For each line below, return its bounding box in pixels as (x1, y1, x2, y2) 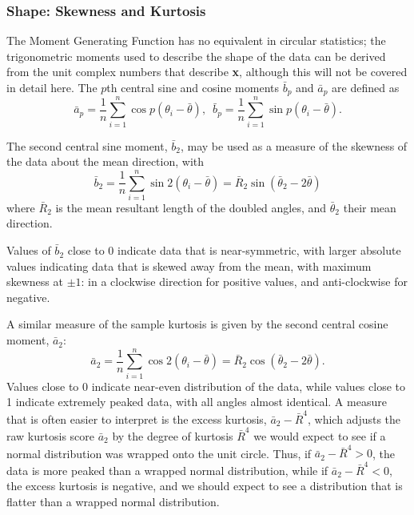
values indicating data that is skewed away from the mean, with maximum (6, 257, 372, 274)
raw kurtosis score (6, 427, 94, 444)
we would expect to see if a (253, 427, 386, 444)
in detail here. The (6, 79, 98, 95)
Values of (6, 242, 51, 259)
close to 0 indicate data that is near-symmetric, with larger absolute (67, 242, 401, 259)
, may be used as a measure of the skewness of (180, 137, 408, 154)
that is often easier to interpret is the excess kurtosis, (6, 410, 267, 427)
